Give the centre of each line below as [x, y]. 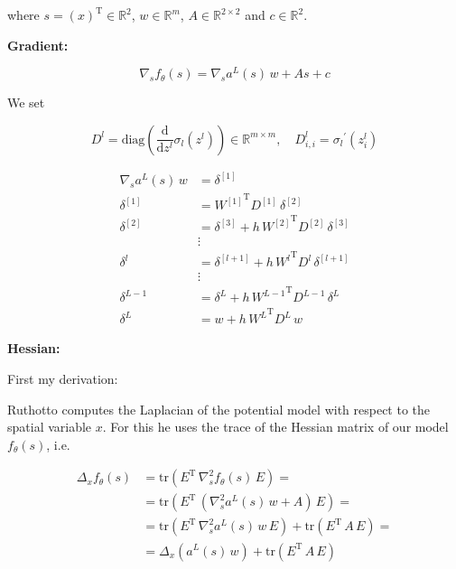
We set [26, 103]
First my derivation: [63, 379]
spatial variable [50, 427]
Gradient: [38, 45]
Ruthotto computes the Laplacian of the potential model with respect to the [219, 409]
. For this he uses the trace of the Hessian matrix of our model [275, 427]
